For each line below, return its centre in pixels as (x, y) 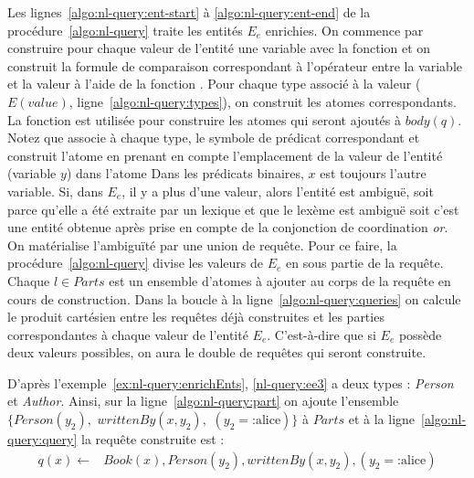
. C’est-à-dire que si (321, 334)
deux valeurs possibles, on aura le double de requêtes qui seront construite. (217, 352)
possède (420, 334)
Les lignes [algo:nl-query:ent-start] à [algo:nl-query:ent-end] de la (189, 12)
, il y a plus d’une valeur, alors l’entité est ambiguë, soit (278, 191)
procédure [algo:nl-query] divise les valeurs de (136, 263)
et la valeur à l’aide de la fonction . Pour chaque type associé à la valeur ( (214, 84)
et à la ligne (382, 419)
